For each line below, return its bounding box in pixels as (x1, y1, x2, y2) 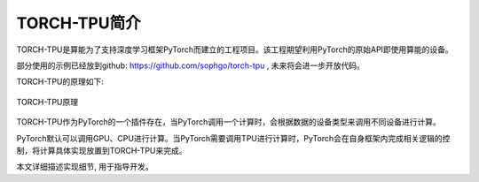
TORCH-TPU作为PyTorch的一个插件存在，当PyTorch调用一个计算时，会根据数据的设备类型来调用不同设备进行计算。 (16, 117, 441, 127)
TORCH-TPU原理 (16, 96, 79, 107)
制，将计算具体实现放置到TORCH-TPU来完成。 (16, 145, 187, 155)
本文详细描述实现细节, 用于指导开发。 (16, 162, 153, 172)
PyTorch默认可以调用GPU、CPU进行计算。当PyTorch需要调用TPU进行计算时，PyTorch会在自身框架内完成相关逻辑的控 (16, 133, 451, 143)
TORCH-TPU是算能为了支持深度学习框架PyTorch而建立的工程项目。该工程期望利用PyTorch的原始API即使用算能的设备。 (16, 44, 454, 55)
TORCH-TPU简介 (16, 13, 141, 33)
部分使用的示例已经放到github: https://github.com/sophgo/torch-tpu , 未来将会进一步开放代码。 (16, 60, 365, 71)
